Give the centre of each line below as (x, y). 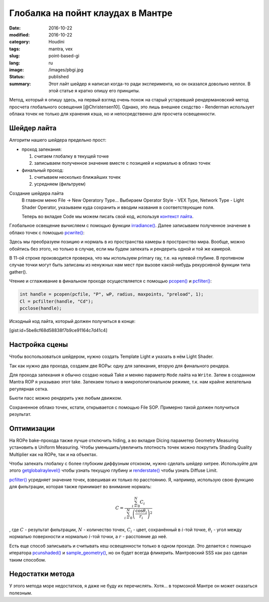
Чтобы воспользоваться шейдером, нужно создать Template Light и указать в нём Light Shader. (111, 356)
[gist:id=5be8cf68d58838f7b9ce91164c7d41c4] (58, 330)
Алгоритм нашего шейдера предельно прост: (58, 140)
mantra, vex (61, 49)
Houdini (57, 42)
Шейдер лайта (33, 128)
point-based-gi (64, 56)
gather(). (18, 272)
